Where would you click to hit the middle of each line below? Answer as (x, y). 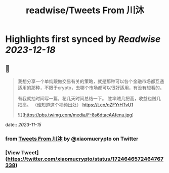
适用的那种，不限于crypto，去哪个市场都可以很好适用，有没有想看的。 (91, 88)
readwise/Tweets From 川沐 (85, 10)
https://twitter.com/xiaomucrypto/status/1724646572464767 (85, 159)
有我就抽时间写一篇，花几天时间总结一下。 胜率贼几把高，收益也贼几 (89, 98)
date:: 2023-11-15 (23, 125)
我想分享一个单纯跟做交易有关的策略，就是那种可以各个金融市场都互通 (91, 81)
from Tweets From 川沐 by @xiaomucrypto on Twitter (72, 139)
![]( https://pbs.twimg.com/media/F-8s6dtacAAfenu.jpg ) (76, 115)
